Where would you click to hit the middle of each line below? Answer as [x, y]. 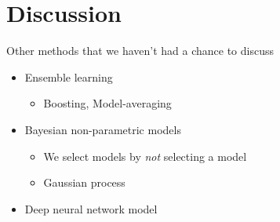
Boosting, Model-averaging [107, 103]
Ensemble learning [69, 76]
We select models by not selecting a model [145, 156]
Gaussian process [84, 182]
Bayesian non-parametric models [103, 129]
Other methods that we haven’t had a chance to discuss [140, 51]
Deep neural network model [91, 208]
